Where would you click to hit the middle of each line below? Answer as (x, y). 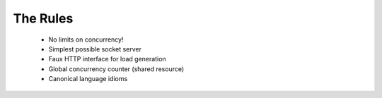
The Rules (43, 18)
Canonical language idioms (88, 79)
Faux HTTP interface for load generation (107, 59)
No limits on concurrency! (86, 39)
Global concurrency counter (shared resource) (116, 69)
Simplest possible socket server (95, 49)
